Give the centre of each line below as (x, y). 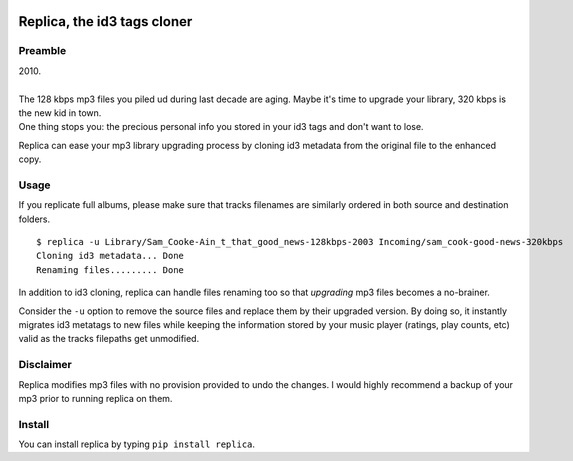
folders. (34, 219)
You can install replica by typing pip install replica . (136, 444)
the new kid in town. (60, 112)
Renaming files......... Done (110, 269)
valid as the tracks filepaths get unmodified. (109, 339)
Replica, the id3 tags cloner (105, 21)
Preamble (42, 51)
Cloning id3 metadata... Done (110, 256)
